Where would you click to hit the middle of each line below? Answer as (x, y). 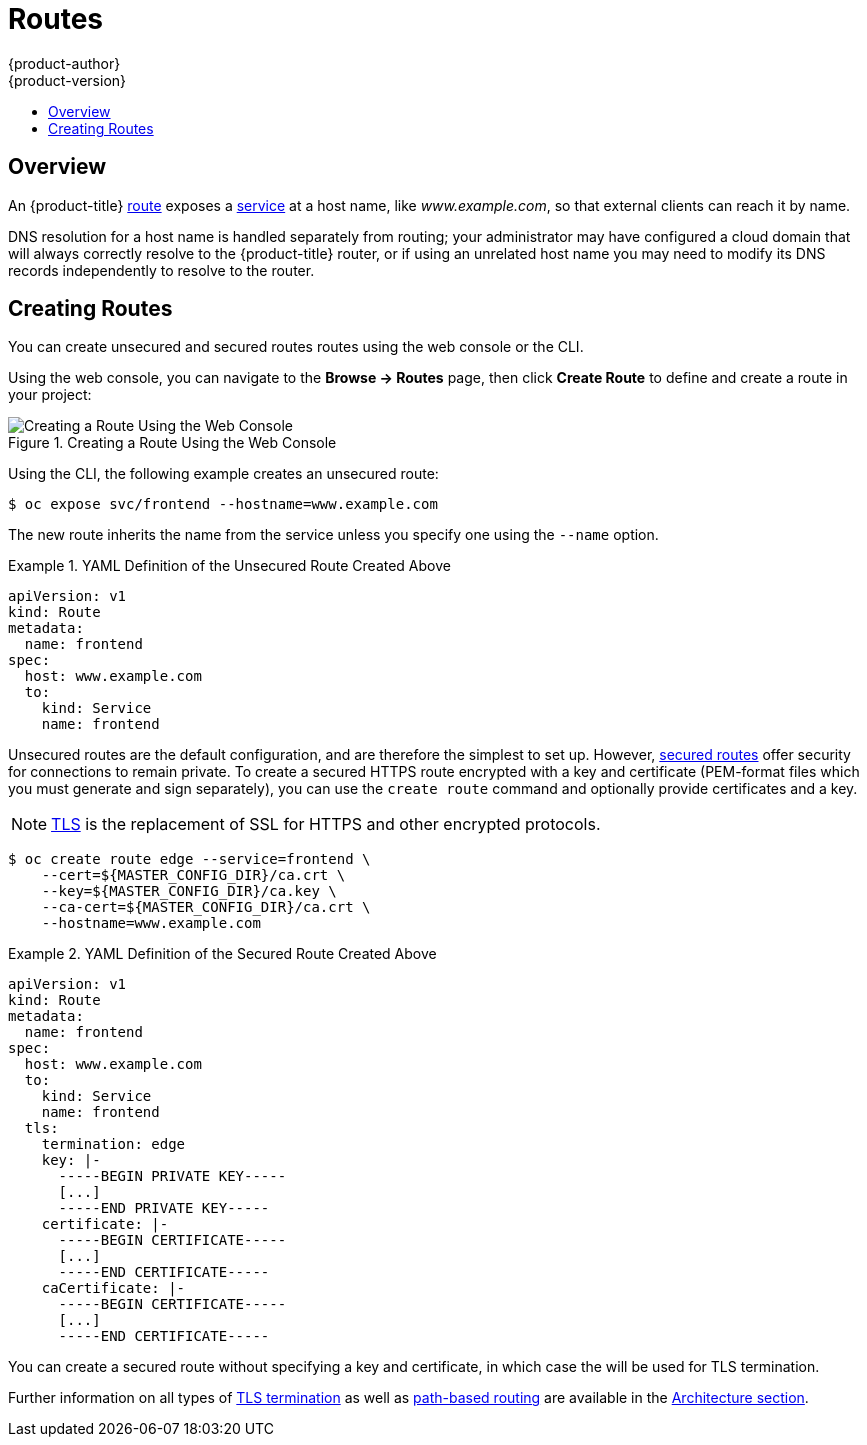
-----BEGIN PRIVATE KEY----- (172, 1176)
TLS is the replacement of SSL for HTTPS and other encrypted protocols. (326, 824)
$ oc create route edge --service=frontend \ (189, 859)
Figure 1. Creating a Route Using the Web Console (172, 443)
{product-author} (64, 63)
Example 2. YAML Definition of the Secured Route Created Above (222, 954)
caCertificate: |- (113, 1288)
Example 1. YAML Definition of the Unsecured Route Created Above (229, 566)
